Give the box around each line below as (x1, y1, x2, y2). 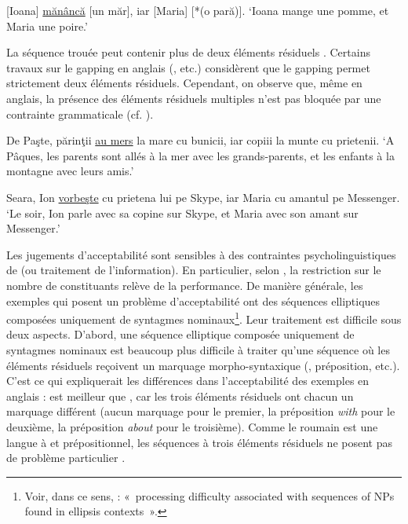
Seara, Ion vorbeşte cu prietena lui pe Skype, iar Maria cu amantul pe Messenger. (6, 189, 400, 205)
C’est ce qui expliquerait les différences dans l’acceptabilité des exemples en (6, 372, 370, 389)
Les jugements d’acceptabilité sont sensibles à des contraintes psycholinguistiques (6, 246, 396, 262)
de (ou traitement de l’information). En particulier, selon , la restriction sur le (6, 262, 381, 278)
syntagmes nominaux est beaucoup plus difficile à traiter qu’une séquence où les (6, 341, 390, 357)
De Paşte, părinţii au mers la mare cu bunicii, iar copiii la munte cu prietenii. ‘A (6, 132, 395, 148)
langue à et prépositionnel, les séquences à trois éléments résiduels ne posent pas (6, 434, 392, 450)
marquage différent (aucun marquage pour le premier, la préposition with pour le (6, 403, 395, 420)
